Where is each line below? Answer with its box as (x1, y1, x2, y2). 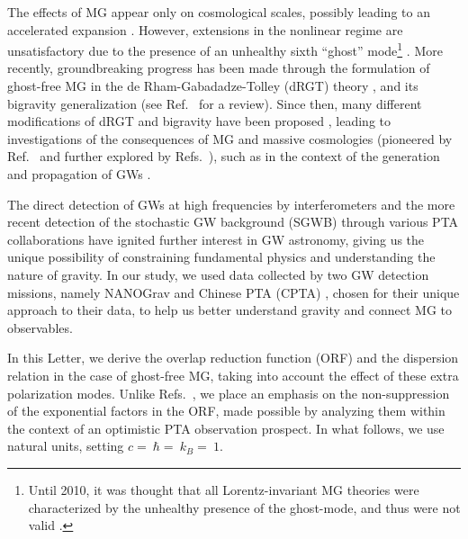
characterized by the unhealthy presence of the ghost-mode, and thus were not (28, 498, 461, 517)
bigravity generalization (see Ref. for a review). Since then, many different (7, 94, 422, 112)
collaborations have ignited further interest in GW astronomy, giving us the (7, 229, 425, 248)
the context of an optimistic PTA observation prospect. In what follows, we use (7, 418, 445, 437)
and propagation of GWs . (7, 165, 151, 183)
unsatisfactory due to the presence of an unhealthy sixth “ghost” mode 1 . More (7, 39, 443, 59)
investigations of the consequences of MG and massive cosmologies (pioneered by (7, 129, 453, 148)
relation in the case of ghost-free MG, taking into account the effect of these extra (7, 365, 459, 384)
